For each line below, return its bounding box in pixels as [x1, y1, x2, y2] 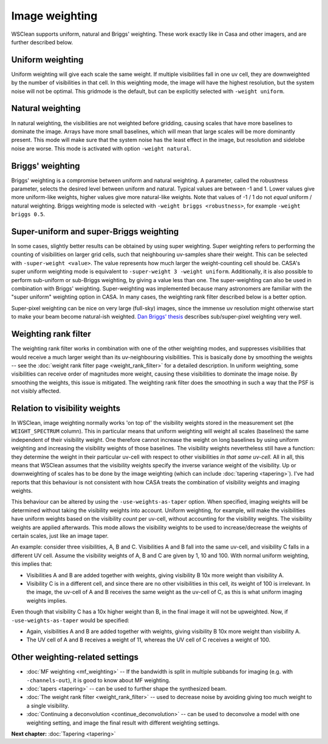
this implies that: [11, 560, 53, 567]
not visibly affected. [11, 387, 61, 394]
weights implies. [26, 597, 67, 604]
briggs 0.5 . [11, 211, 46, 218]
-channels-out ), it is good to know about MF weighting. [26, 677, 171, 684]
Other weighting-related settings [11, 652, 139, 663]
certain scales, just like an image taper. [11, 532, 109, 539]
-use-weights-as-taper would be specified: [11, 617, 130, 624]
